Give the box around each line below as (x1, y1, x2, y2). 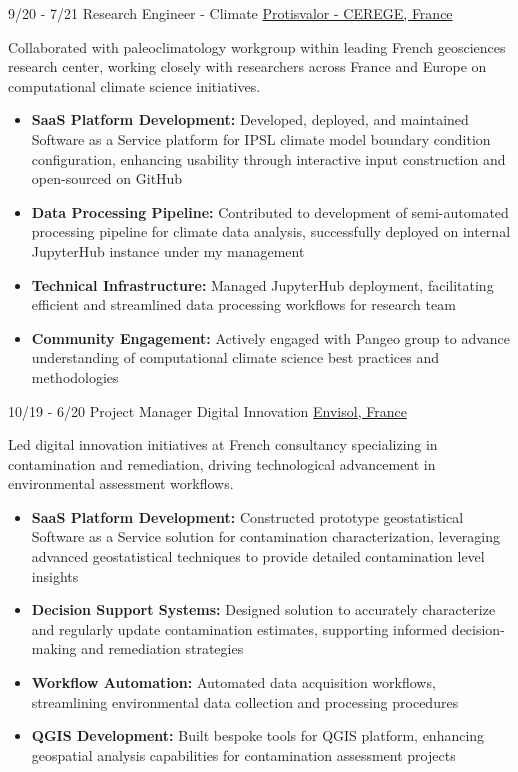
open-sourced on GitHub (31, 168, 183, 189)
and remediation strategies (81, 638, 244, 659)
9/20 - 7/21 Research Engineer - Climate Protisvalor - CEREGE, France (8, 3, 453, 23)
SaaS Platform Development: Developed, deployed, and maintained (31, 109, 469, 130)
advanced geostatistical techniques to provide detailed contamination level (31, 546, 485, 567)
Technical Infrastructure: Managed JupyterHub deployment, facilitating (31, 274, 494, 295)
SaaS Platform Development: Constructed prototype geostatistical (31, 506, 464, 527)
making (31, 638, 77, 659)
